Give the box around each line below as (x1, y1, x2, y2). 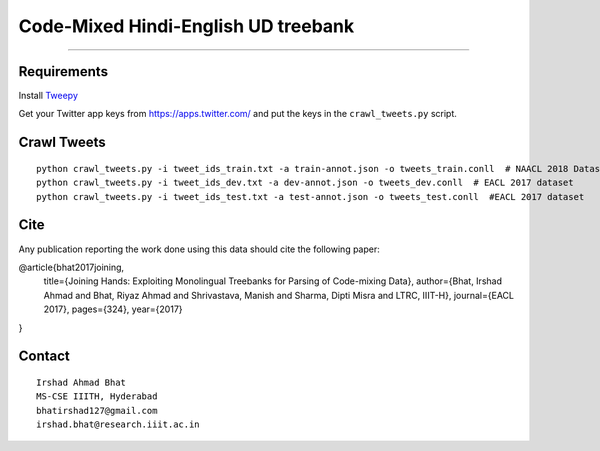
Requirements (18, 63, 109, 80)
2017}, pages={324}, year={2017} (43, 303, 184, 315)
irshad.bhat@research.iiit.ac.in (36, 419, 200, 430)
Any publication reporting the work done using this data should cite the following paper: (18, 243, 380, 255)
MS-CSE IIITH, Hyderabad (36, 391, 158, 402)
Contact (18, 348, 70, 365)
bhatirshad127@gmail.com (36, 405, 158, 416)
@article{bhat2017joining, (18, 261, 125, 273)
